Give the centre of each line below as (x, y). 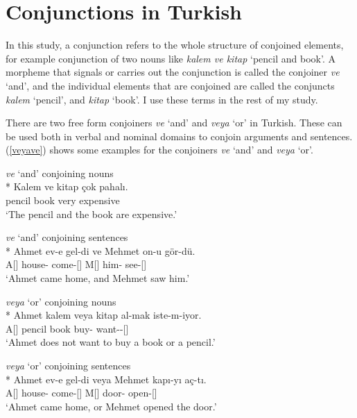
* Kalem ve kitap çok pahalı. (67, 186)
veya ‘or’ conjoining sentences (68, 365)
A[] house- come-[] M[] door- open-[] (81, 393)
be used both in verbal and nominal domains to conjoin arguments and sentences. (179, 136)
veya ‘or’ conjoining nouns (61, 301)
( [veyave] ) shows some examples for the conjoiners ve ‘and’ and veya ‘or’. (159, 150)
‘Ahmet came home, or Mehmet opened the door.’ (111, 406)
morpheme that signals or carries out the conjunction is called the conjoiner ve (173, 72)
